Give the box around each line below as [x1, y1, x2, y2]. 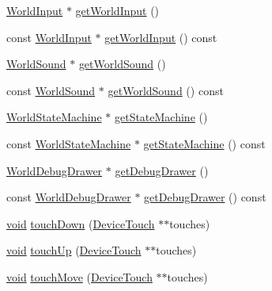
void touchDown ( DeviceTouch [6, 215, 155, 232]
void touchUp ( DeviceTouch [6, 242, 142, 258]
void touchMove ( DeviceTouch [6, 268, 153, 285]
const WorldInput [6, 29, 92, 45]
